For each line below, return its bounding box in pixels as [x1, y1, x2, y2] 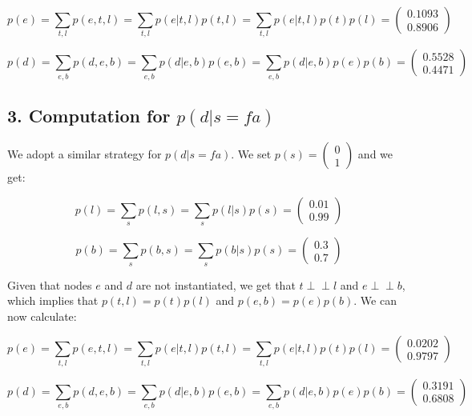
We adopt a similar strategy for [7, 146, 162, 162]
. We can [353, 292, 397, 309]
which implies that [7, 292, 99, 309]
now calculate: [7, 307, 77, 324]
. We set [231, 146, 272, 162]
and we [357, 146, 393, 162]
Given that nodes [7, 276, 92, 293]
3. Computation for [7, 103, 171, 128]
